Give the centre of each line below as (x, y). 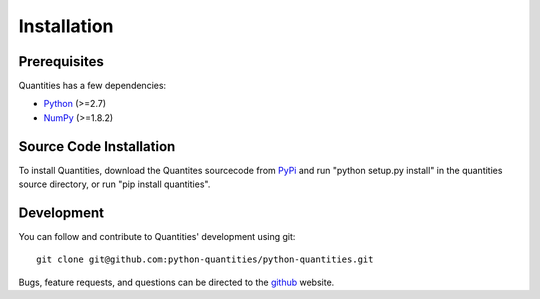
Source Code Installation (97, 146)
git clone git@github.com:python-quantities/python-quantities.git (205, 259)
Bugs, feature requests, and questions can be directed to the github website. (176, 282)
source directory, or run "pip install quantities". (114, 184)
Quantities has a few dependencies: (92, 86)
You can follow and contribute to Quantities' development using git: (157, 237)
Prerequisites (61, 61)
